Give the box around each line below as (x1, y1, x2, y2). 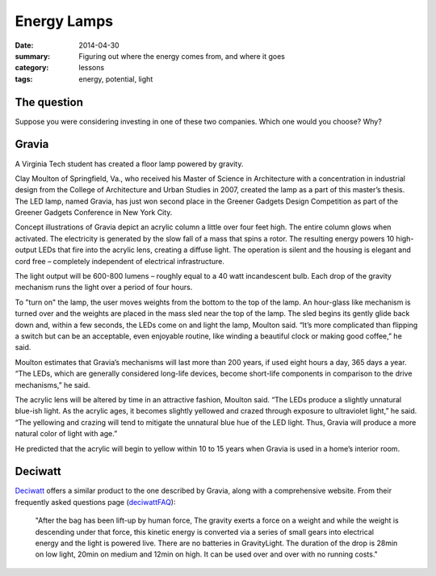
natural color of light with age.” (15, 429, 118, 439)
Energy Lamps (15, 12, 113, 30)
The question (15, 95, 84, 109)
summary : (15, 51, 51, 61)
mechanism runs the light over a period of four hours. (15, 283, 193, 292)
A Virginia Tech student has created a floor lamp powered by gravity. (15, 158, 244, 169)
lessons (78, 63, 105, 73)
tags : (15, 74, 33, 84)
